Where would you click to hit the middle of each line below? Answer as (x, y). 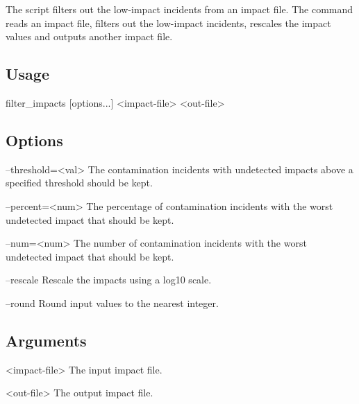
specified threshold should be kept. (79, 183)
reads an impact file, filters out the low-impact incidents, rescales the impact (168, 23)
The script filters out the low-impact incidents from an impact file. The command (179, 9)
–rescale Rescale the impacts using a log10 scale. (109, 280)
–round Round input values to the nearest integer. (112, 302)
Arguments (46, 340)
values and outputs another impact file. (89, 36)
